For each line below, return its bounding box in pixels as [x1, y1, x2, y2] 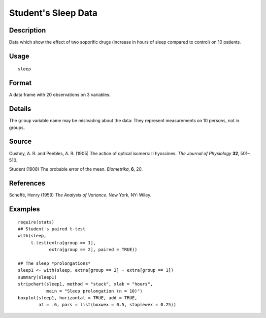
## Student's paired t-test [18, 226, 86, 232]
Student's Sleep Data [9, 7, 98, 18]
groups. [9, 125, 25, 130]
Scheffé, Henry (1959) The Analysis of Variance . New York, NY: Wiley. [9, 192, 152, 198]
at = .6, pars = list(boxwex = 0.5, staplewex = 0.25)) [38, 302, 177, 308]
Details [9, 105, 32, 113]
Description [9, 26, 46, 34]
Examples [9, 205, 40, 214]
